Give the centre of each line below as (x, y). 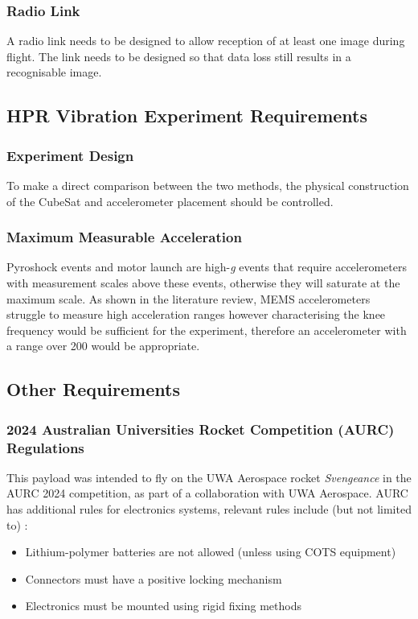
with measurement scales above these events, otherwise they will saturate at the (203, 283)
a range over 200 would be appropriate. (103, 346)
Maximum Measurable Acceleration (124, 237)
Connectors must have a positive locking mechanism (154, 578)
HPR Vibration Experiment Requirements (187, 116)
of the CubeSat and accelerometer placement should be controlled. (170, 201)
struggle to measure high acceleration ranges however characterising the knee (196, 314)
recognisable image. (54, 72)
